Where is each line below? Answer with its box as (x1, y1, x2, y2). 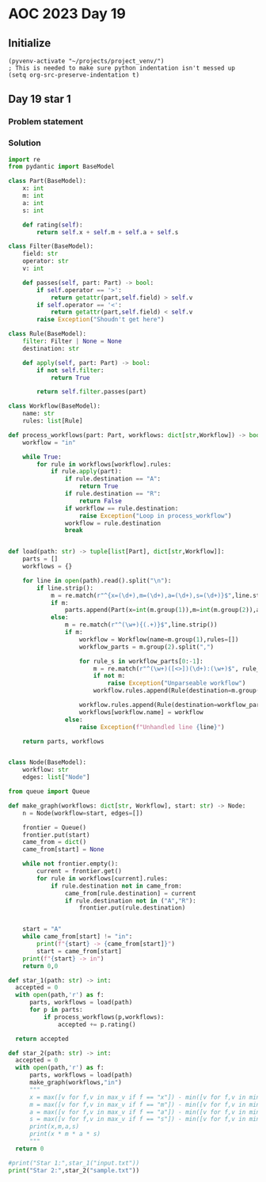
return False (78, 496, 123, 505)
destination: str (22, 344, 80, 352)
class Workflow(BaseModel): (8, 402, 101, 410)
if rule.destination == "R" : (64, 490, 161, 498)
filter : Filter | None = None (22, 337, 123, 345)
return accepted (15, 1035, 69, 1043)
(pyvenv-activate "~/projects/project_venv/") (8, 57, 165, 65)
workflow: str (22, 766, 69, 774)
